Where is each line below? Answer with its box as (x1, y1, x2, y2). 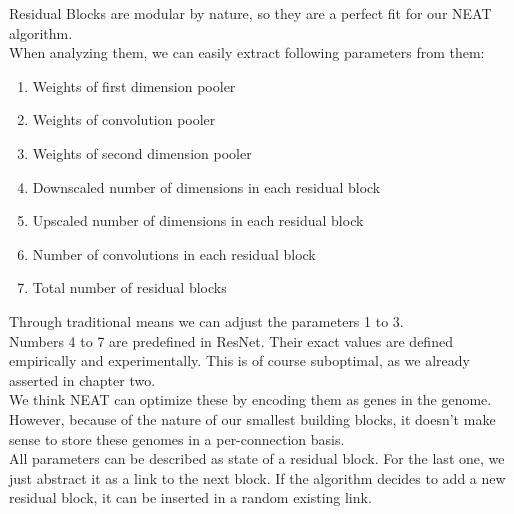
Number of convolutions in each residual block (32, 243, 316, 264)
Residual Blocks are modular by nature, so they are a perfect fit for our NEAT (9, 3, 492, 23)
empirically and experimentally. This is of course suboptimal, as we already (9, 350, 470, 371)
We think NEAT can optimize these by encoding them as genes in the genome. (9, 389, 492, 410)
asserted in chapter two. (9, 369, 156, 390)
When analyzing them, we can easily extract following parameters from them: (9, 42, 485, 63)
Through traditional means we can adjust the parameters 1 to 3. (9, 310, 404, 331)
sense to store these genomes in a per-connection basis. (9, 428, 345, 449)
